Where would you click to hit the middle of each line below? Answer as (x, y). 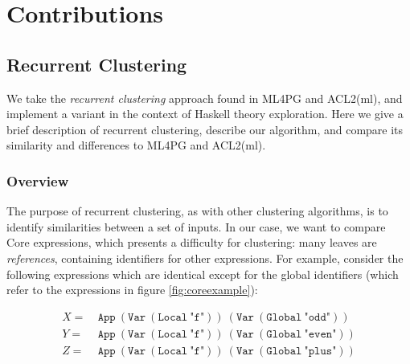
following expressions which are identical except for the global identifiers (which (203, 274)
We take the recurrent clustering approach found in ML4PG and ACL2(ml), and (205, 98)
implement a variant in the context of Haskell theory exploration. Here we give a (205, 114)
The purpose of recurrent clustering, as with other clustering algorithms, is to (197, 211)
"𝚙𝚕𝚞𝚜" (320, 351)
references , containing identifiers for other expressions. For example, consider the (205, 258)
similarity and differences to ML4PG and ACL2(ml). (136, 145)
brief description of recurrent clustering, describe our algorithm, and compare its (205, 129)
